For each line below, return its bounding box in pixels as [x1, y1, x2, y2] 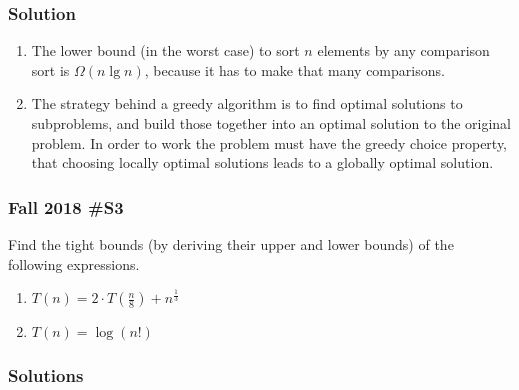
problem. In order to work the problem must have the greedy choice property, [31, 132, 508, 153]
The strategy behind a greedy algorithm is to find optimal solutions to [31, 93, 463, 114]
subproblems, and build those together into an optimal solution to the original [31, 113, 512, 133]
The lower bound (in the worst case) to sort [31, 40, 300, 61]
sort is [31, 59, 70, 80]
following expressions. [8, 253, 140, 274]
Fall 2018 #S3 [8, 194, 124, 219]
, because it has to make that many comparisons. [144, 59, 445, 80]
